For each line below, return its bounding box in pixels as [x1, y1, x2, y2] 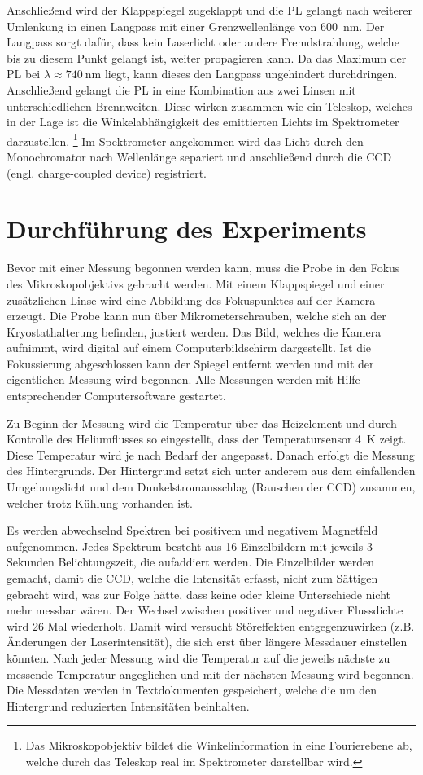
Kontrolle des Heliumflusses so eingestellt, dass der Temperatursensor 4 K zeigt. [7, 430, 407, 447]
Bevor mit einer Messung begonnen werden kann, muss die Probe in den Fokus [7, 259, 400, 276]
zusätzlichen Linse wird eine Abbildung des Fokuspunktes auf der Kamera [7, 291, 376, 308]
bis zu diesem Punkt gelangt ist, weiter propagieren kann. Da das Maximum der [7, 49, 407, 66]
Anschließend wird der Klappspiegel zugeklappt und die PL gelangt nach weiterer [7, 2, 412, 18]
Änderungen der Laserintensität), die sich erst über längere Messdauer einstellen [7, 633, 408, 650]
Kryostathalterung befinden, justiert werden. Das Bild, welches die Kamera [7, 323, 382, 340]
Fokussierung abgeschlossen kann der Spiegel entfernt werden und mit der [7, 354, 374, 372]
